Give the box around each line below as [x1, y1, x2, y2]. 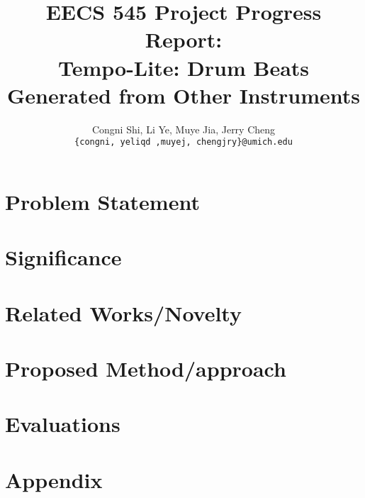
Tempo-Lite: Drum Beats [57, 52, 310, 82]
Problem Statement [5, 187, 200, 216]
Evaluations [5, 409, 120, 438]
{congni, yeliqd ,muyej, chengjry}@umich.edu [74, 137, 293, 148]
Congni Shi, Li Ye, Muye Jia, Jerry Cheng [91, 121, 276, 136]
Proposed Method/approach [5, 354, 286, 383]
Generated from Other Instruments [7, 80, 360, 109]
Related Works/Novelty [5, 298, 242, 327]
